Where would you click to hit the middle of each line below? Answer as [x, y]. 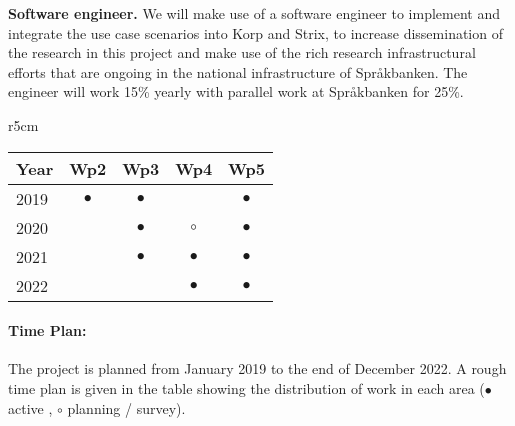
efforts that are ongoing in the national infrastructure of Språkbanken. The [238, 71]
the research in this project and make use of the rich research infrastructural [242, 52]
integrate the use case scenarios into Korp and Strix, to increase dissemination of [255, 32]
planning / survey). [126, 407]
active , [30, 407]
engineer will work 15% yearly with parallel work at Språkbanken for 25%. [236, 91]
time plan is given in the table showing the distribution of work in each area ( [246, 387]
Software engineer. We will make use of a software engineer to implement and [254, 13]
